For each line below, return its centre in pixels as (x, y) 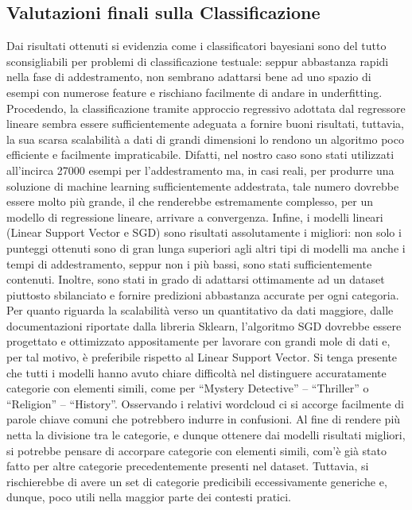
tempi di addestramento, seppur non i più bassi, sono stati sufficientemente (189, 263)
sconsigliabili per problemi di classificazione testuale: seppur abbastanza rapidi (198, 61)
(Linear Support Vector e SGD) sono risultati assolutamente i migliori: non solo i (204, 232)
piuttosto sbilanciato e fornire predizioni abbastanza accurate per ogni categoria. (203, 294)
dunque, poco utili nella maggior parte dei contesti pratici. (149, 497)
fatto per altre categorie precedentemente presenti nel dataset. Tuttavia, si (188, 466)
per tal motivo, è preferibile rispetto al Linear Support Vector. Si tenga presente (202, 357)
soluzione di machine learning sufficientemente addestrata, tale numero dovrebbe (203, 185)
